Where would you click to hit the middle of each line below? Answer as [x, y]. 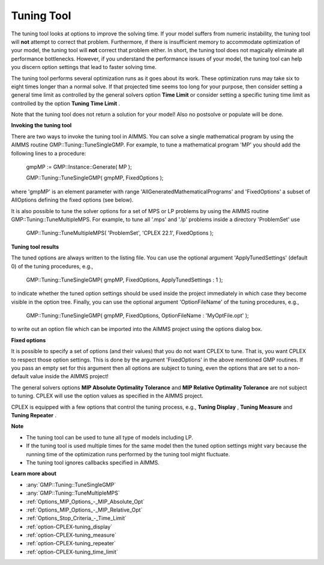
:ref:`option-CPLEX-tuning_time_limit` [72, 552]
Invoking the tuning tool [41, 125]
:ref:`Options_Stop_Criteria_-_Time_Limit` [76, 518]
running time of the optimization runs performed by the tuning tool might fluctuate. [128, 454]
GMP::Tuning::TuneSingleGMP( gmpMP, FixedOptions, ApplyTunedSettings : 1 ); [124, 280]
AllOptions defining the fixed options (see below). [72, 200]
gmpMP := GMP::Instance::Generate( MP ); [79, 167]
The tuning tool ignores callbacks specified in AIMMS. [93, 462]
